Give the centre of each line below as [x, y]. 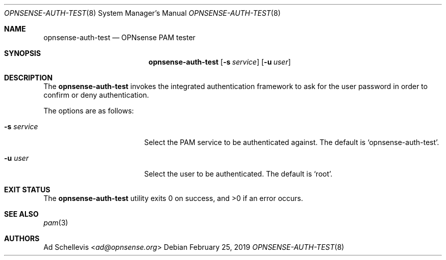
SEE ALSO [21, 214]
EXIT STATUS [27, 190]
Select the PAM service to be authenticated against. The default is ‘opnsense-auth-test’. [292, 142]
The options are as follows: [89, 111]
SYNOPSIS [23, 53]
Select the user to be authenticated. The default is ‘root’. [238, 174]
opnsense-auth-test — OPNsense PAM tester [119, 37]
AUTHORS [22, 238]
